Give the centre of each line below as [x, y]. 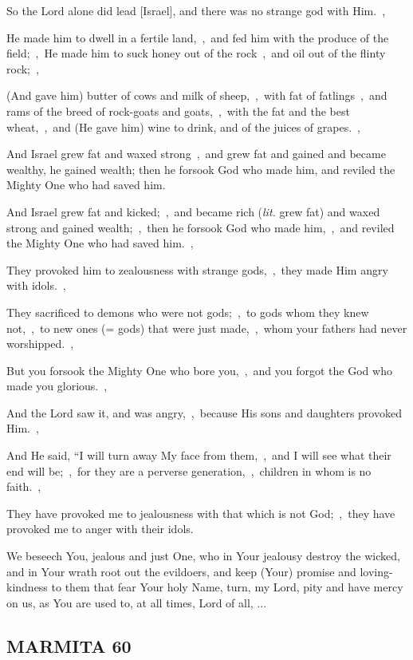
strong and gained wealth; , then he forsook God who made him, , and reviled [201, 227]
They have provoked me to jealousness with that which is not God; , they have [201, 513]
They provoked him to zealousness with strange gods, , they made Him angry [197, 269]
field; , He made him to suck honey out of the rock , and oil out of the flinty [196, 53]
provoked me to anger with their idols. [100, 529]
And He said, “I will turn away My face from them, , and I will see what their [199, 455]
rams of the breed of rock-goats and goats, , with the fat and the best [178, 111]
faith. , [24, 486]
